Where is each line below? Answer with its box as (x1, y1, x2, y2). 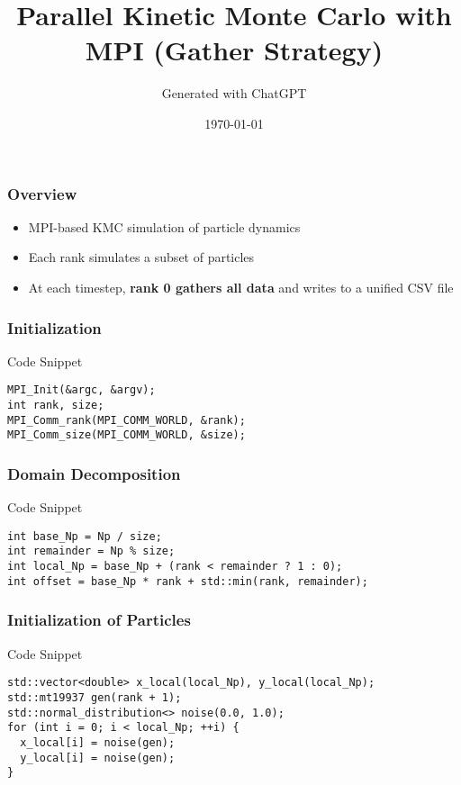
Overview (7, 182, 77, 204)
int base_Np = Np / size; (7, 529, 162, 543)
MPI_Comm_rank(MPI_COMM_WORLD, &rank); (7, 413, 246, 427)
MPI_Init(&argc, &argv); (7, 383, 156, 397)
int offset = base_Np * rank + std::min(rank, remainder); (7, 574, 368, 588)
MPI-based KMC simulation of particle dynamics (28, 217, 301, 236)
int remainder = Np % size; (7, 545, 176, 558)
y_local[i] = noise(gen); (20, 751, 176, 764)
